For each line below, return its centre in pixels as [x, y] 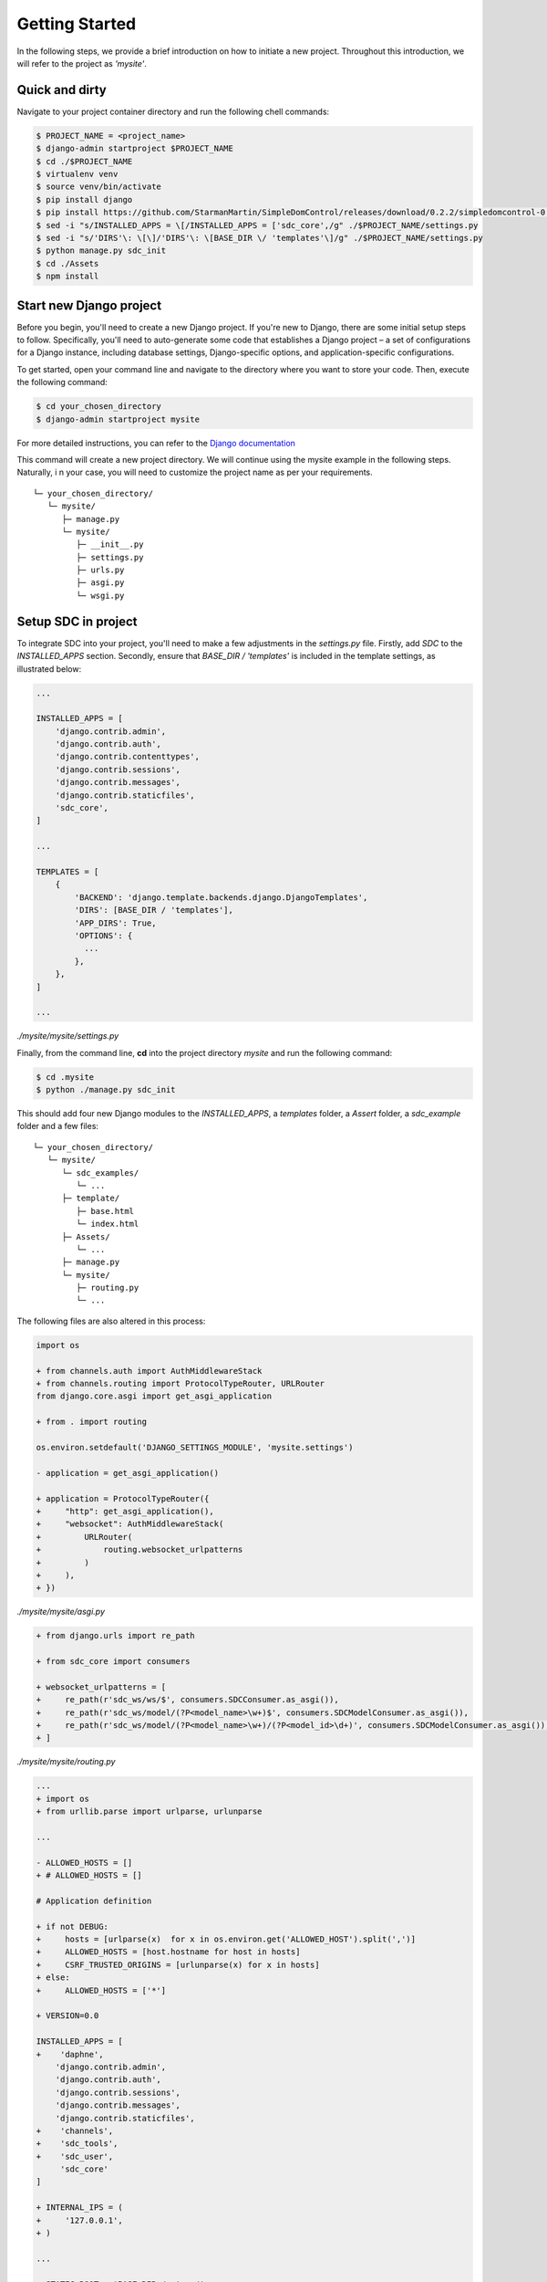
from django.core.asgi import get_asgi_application [154, 1396]
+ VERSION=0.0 [67, 2016]
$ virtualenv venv [77, 174]
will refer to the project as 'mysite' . [82, 63]
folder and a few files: [58, 1126]
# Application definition [94, 1900]
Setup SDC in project [77, 621]
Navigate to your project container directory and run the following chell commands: [173, 111]
